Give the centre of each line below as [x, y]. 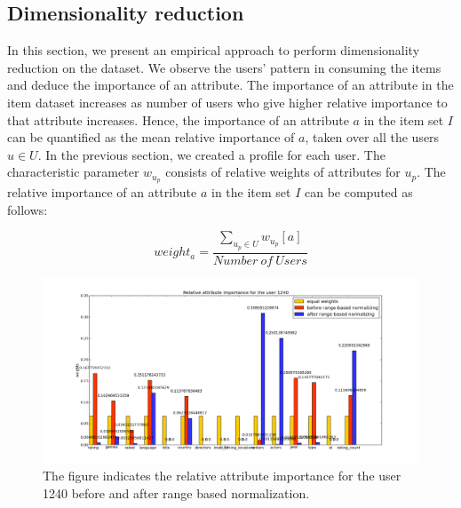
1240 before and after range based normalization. [176, 492]
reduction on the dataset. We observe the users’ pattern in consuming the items [224, 67]
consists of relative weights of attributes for [283, 172]
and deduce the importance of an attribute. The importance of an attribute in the [230, 85]
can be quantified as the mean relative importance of [151, 137]
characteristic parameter [73, 172]
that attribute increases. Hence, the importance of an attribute [178, 119]
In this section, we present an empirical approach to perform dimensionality [214, 50]
